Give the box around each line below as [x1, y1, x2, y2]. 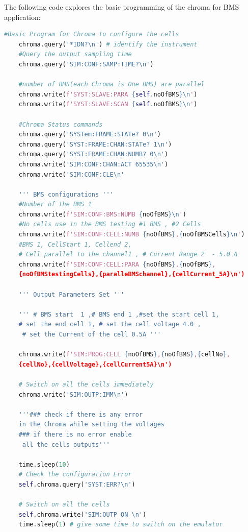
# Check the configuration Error [18, 471, 132, 478]
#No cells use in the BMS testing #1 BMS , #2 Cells [18, 221, 201, 228]
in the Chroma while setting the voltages [18, 421, 164, 428]
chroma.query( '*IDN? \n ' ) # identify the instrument [18, 40, 198, 48]
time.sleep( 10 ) [18, 461, 70, 468]
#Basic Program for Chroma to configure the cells [4, 31, 179, 38]
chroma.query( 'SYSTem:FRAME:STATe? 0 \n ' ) [18, 131, 161, 138]
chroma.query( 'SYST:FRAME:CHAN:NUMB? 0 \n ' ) [18, 151, 169, 158]
